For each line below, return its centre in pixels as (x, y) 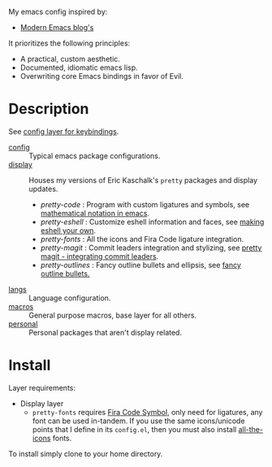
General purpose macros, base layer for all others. (113, 315)
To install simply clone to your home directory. (86, 453)
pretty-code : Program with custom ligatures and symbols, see (145, 204)
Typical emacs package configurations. (95, 156)
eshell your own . (68, 230)
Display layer (42, 403)
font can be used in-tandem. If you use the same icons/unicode (138, 421)
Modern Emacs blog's (57, 27)
